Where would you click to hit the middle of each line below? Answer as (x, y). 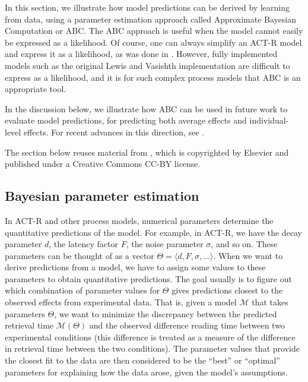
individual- (269, 120)
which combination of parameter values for (82, 290)
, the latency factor (83, 244)
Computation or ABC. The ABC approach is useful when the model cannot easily (154, 31)
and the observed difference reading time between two (187, 325)
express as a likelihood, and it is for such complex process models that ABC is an (153, 77)
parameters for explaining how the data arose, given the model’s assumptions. (146, 372)
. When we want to (248, 255)
